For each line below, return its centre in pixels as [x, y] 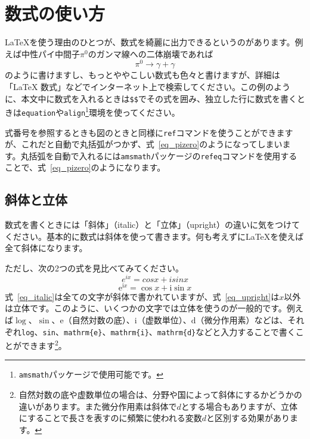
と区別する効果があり [248, 418]
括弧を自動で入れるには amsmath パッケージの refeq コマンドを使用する [163, 155]
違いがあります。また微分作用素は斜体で [98, 406]
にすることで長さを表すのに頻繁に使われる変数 [110, 418]
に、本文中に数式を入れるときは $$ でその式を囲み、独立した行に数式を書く [151, 98]
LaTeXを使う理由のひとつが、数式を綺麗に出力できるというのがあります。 [150, 42]
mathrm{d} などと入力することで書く [226, 331]
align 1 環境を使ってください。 [122, 111]
